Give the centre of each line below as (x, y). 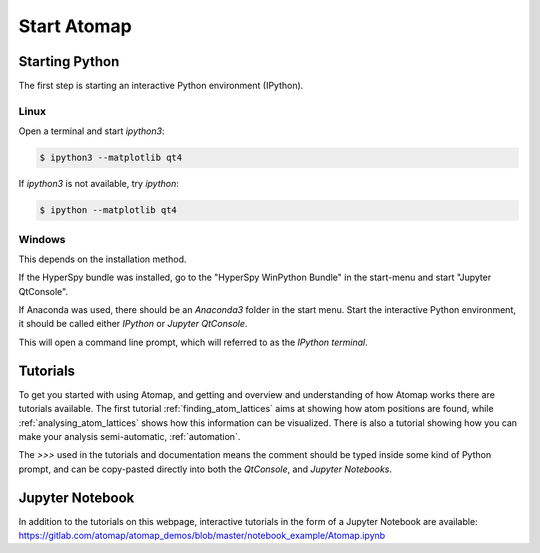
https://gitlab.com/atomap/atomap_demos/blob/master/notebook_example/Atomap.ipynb (202, 535)
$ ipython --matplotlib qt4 (108, 210)
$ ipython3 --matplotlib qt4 (111, 158)
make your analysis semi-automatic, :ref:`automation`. (129, 436)
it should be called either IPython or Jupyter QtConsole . (133, 324)
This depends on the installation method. (102, 259)
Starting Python (69, 61)
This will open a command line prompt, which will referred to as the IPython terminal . (193, 342)
